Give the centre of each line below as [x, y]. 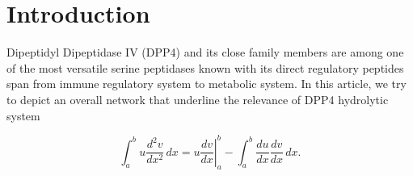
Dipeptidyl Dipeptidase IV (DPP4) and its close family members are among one [205, 52]
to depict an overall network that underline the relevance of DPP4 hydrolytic [198, 99]
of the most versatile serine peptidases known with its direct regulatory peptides [205, 67]
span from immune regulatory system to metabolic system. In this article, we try [206, 84]
